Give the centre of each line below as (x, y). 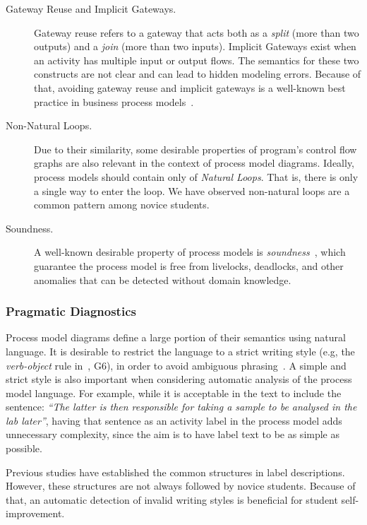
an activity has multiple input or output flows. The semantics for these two (197, 60)
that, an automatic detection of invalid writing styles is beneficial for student (172, 499)
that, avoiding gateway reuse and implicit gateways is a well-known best (190, 87)
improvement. (35, 513)
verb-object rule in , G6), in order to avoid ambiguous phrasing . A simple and (176, 365)
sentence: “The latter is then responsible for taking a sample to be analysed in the (181, 407)
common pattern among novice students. (122, 205)
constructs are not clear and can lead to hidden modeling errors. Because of (198, 74)
